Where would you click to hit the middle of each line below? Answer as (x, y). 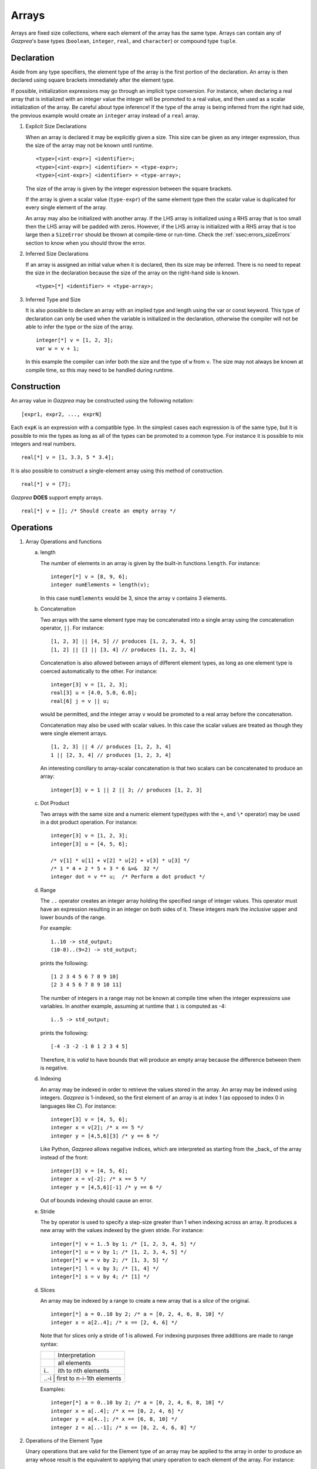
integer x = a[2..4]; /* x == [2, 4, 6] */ (114, 1322)
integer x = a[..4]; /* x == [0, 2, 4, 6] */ (117, 1411)
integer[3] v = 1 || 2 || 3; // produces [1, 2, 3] (127, 790)
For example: (56, 928)
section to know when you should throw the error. (86, 243)
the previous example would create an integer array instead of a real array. (105, 115)
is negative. (54, 1068)
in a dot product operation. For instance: (89, 822)
